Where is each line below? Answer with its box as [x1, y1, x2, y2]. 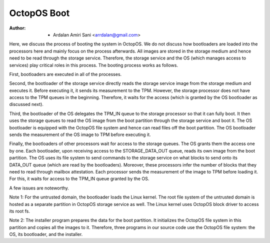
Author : [9, 25, 26, 31]
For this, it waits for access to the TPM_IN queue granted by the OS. [9, 175, 149, 182]
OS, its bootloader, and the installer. [9, 231, 83, 237]
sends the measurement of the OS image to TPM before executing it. [9, 131, 151, 137]
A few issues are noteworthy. [9, 185, 69, 191]
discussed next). [9, 101, 43, 107]
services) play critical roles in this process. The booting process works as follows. [9, 62, 178, 68]
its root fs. [9, 208, 30, 214]
